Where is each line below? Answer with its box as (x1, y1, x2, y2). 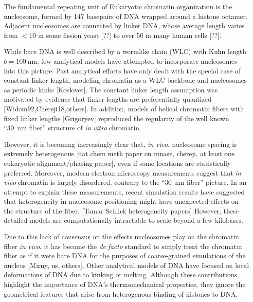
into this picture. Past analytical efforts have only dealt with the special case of (4, 65, 240, 75)
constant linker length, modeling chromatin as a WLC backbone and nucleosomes (4, 75, 247, 85)
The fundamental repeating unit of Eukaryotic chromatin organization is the (4, 1, 232, 11)
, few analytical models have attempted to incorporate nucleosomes (37, 55, 237, 66)
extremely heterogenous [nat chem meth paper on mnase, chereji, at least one (4, 148, 235, 159)
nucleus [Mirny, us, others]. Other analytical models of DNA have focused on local (4, 260, 249, 270)
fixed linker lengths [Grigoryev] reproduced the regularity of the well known (4, 113, 229, 123)
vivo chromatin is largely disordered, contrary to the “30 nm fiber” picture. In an (4, 177, 247, 187)
